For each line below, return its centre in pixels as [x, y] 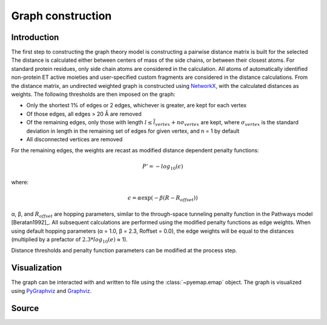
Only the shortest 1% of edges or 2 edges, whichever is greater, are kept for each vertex [137, 106]
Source [25, 308]
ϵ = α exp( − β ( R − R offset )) [163, 199]
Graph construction [61, 16]
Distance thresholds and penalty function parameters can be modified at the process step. [124, 250]
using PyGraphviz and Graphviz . [51, 290]
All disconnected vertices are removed [74, 139]
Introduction [35, 37]
